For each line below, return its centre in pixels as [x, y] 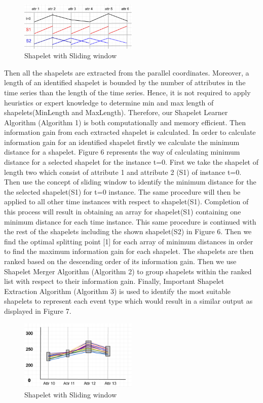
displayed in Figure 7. [38, 310]
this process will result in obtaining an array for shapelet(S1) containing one [123, 212]
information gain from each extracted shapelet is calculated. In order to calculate [130, 132]
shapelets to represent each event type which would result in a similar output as [128, 301]
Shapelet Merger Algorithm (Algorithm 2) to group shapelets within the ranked [128, 271]
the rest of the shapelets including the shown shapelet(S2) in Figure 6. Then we [128, 231]
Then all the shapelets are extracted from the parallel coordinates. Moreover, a [127, 72]
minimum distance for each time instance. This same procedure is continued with [130, 221]
